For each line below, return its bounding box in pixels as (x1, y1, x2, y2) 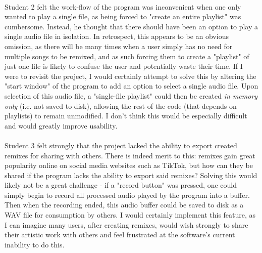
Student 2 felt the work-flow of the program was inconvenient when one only (5, 1, 241, 12)
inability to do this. (5, 239, 65, 249)
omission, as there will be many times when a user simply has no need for (5, 40, 233, 51)
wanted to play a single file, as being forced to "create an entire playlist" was (5, 11, 241, 22)
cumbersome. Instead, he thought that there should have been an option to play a (5, 21, 258, 31)
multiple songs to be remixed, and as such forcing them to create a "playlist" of (5, 51, 249, 61)
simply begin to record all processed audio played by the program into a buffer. (5, 189, 250, 200)
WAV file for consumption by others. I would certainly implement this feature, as (5, 209, 256, 220)
